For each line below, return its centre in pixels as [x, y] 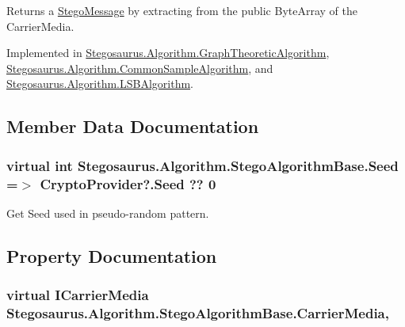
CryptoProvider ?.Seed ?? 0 [128, 183]
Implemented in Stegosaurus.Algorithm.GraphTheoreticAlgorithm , [168, 53]
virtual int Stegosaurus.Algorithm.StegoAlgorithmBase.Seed [202, 165]
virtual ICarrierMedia [78, 295]
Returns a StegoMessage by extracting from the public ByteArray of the [182, 10]
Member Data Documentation [133, 126]
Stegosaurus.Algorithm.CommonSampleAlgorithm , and [140, 68]
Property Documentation [112, 255]
